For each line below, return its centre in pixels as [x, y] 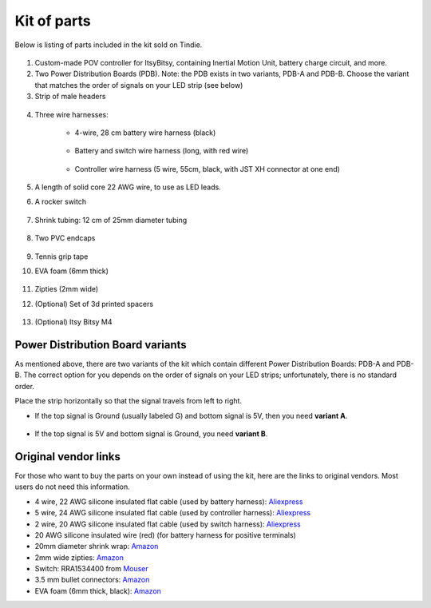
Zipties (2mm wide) [67, 289]
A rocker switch [61, 202]
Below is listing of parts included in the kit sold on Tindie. [109, 45]
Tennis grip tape [61, 256]
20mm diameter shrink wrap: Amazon [97, 546]
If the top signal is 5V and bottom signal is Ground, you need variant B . [151, 434]
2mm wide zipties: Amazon [79, 557]
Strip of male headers [70, 97]
